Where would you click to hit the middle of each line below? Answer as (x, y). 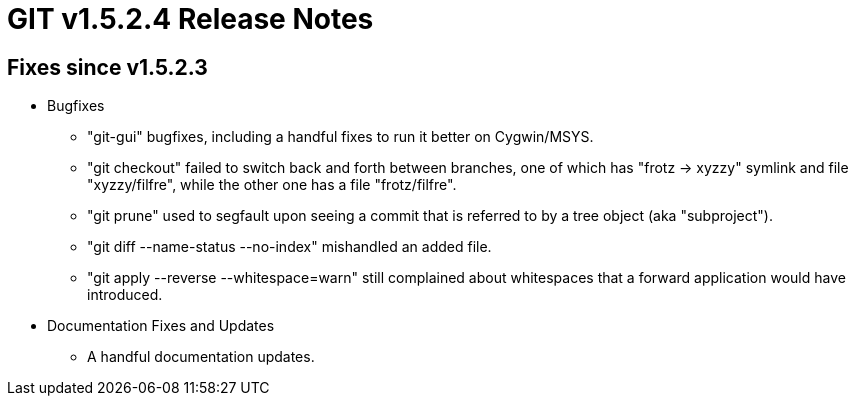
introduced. (125, 295)
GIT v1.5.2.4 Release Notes (190, 19)
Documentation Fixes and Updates (161, 326)
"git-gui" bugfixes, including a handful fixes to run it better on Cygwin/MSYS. (340, 137)
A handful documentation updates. (201, 357)
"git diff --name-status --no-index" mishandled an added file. (289, 247)
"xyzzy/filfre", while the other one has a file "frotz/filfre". (272, 185)
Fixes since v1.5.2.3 (107, 67)
